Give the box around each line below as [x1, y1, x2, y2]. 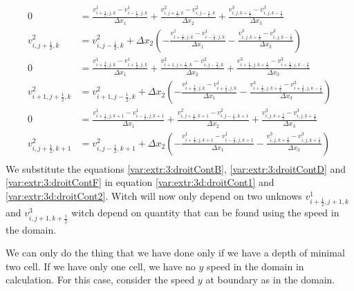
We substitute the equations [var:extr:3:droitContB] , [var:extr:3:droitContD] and [6, 161, 346, 176]
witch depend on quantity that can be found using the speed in [71, 205, 339, 220]
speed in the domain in [207, 259, 304, 273]
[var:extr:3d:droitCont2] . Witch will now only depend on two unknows [6, 188, 302, 203]
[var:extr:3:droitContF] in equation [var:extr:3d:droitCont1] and [6, 175, 274, 189]
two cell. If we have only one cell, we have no [6, 259, 196, 273]
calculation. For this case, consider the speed [6, 272, 195, 287]
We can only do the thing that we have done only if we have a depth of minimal [6, 245, 345, 260]
